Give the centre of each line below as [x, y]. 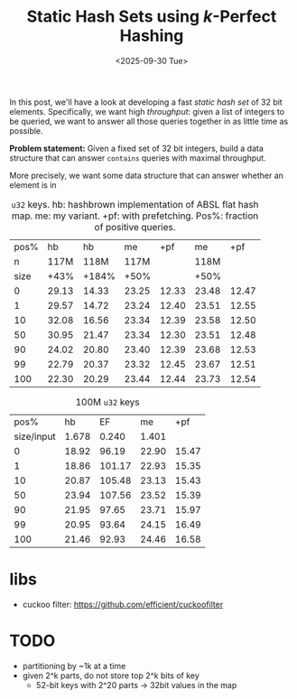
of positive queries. [135, 227]
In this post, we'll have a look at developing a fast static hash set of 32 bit [146, 102]
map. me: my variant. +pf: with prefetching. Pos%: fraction [135, 216]
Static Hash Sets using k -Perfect [152, 17]
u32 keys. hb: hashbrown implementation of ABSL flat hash [135, 204]
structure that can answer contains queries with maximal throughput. [138, 158]
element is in [33, 185]
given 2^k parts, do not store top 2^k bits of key [111, 676]
